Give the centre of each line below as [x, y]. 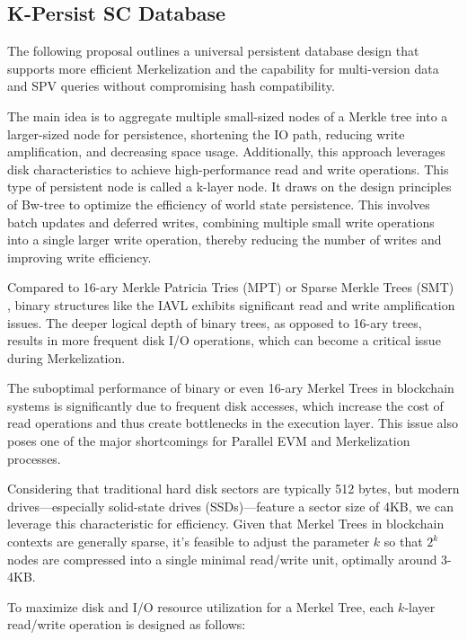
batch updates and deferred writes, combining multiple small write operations [221, 222]
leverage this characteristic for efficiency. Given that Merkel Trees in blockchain [226, 524]
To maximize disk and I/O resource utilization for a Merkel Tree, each [201, 606]
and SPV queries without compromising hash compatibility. [171, 86]
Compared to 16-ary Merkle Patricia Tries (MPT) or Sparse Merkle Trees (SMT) [231, 287]
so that [403, 542]
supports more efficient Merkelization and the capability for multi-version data [223, 68]
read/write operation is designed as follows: [127, 624]
